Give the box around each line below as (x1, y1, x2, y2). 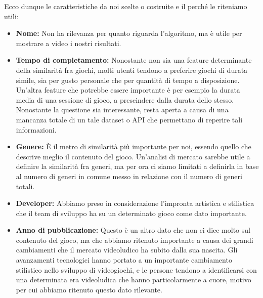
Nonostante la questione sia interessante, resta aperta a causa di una (16, 104, 229, 115)
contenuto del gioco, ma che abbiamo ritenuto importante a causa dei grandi (16, 234, 253, 245)
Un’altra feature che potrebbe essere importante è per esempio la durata (16, 84, 240, 95)
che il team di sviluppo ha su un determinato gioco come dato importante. (16, 207, 247, 218)
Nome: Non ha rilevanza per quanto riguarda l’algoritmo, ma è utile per (16, 28, 242, 38)
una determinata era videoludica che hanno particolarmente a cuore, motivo (16, 274, 251, 285)
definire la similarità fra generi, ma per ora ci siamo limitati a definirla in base (16, 161, 259, 172)
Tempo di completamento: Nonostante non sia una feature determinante (16, 55, 252, 65)
